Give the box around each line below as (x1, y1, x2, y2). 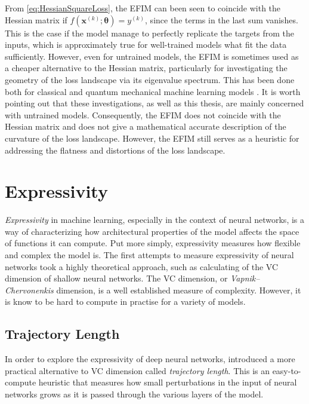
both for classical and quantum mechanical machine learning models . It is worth (5, 85, 301, 97)
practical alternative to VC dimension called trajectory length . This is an (5, 364, 270, 377)
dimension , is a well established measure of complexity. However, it (56, 283, 301, 296)
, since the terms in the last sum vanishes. (145, 13, 298, 26)
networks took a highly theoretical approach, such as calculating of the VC (5, 260, 279, 273)
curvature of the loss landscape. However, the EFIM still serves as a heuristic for (5, 131, 299, 144)
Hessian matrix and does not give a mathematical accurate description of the (5, 120, 286, 133)
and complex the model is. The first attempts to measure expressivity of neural (5, 249, 294, 261)
